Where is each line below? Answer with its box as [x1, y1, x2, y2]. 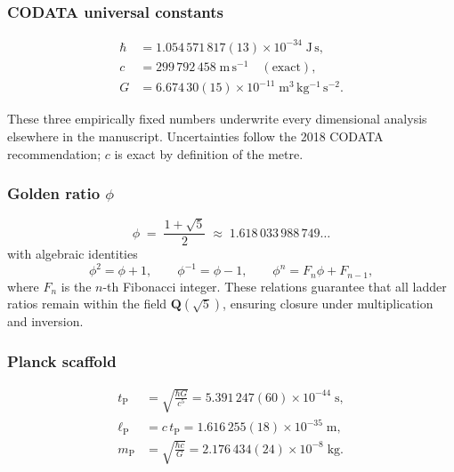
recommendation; [7, 144, 101, 163]
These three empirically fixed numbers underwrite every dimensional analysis [7, 109, 427, 128]
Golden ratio [7, 182, 101, 204]
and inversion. [7, 312, 84, 331]
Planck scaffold [7, 349, 117, 372]
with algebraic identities [7, 244, 138, 263]
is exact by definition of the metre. [114, 144, 304, 163]
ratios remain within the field [7, 294, 167, 313]
